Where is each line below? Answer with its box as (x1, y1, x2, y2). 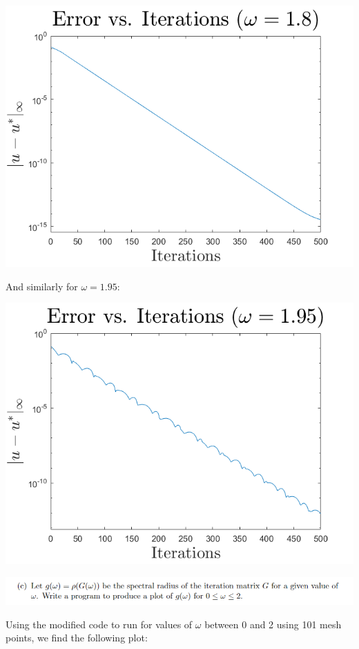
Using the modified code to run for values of (6, 617, 193, 631)
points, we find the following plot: (6, 630, 148, 645)
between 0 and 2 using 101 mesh (204, 617, 342, 631)
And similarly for (6, 279, 78, 293)
